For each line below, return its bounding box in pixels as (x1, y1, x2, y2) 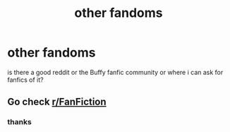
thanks (7, 117, 32, 127)
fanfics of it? (7, 76, 44, 84)
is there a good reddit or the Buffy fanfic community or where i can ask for (7, 68, 224, 76)
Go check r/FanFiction (7, 96, 107, 108)
